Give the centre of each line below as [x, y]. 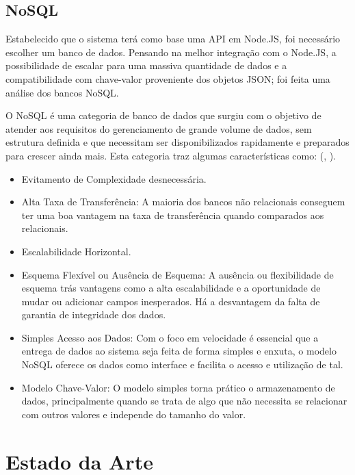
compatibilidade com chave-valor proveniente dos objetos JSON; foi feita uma [168, 78]
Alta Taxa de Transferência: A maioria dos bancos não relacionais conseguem [183, 202]
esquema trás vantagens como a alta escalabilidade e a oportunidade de [171, 288]
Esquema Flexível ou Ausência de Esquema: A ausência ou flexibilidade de [177, 274]
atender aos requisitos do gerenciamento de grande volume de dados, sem [159, 128]
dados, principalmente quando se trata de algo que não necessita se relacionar [184, 401]
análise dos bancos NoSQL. [62, 92]
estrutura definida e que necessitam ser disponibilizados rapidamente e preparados [177, 142]
